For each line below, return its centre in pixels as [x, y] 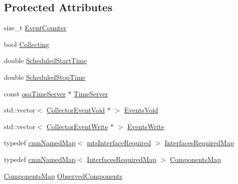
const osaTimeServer [35, 93]
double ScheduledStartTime [46, 60]
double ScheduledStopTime [45, 77]
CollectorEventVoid [76, 110]
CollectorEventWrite [77, 126]
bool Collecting [27, 44]
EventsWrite [146, 126]
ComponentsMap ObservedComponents [63, 175]
